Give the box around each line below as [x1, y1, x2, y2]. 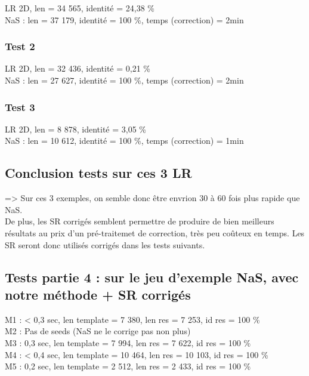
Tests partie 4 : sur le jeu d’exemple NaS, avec [5, 267, 299, 286]
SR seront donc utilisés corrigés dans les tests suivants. [5, 238, 205, 251]
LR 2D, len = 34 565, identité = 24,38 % [5, 2, 155, 14]
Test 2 [5, 39, 35, 54]
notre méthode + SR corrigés [5, 285, 191, 303]
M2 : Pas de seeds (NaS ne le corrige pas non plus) [5, 325, 191, 337]
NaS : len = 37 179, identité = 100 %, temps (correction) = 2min [5, 13, 244, 26]
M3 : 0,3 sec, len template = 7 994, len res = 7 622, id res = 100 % [5, 336, 251, 349]
